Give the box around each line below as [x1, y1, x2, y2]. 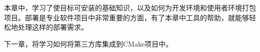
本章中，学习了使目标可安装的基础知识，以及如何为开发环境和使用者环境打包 [4, 2, 256, 12]
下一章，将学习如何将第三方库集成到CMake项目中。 [4, 38, 173, 49]
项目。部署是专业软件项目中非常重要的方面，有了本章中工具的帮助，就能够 [4, 12, 249, 22]
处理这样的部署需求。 [17, 22, 88, 32]
